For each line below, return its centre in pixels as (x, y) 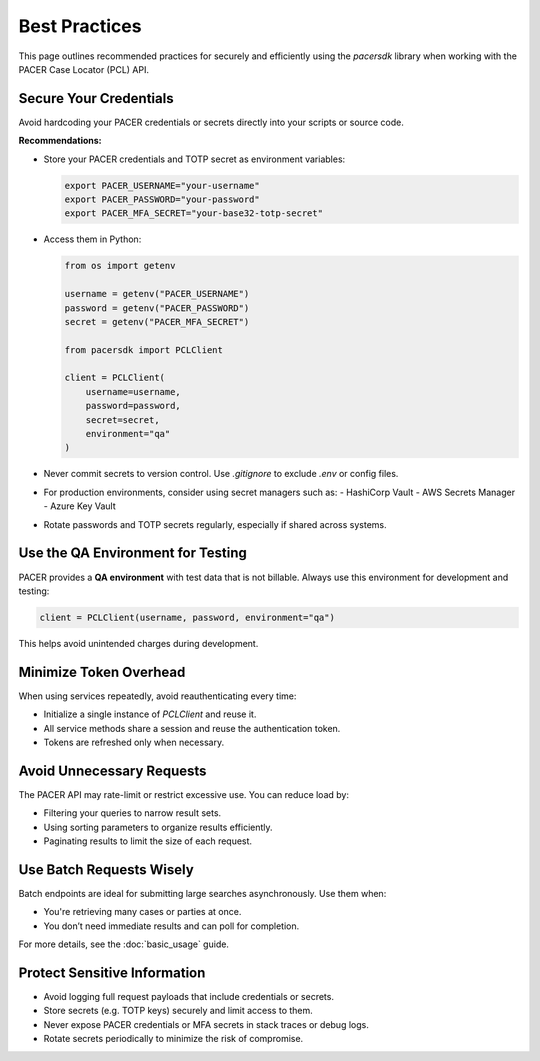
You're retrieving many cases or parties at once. (142, 912)
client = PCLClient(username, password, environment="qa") (187, 617)
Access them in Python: (92, 239)
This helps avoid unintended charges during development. (138, 643)
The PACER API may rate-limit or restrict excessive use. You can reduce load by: (184, 794)
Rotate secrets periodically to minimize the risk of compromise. (173, 1039)
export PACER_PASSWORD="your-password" (162, 199)
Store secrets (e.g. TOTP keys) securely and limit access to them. (178, 1011)
